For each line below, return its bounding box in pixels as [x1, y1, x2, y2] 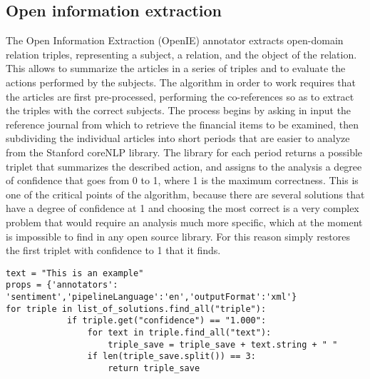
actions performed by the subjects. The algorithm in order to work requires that [6, 74, 356, 89]
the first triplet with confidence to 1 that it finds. [6, 243, 221, 258]
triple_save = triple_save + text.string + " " [108, 339, 338, 350]
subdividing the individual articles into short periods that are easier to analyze [6, 131, 350, 146]
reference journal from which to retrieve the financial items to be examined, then [6, 116, 359, 131]
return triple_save [108, 363, 200, 373]
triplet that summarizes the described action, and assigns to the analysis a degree [6, 158, 362, 173]
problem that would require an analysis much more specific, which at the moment [6, 214, 363, 229]
